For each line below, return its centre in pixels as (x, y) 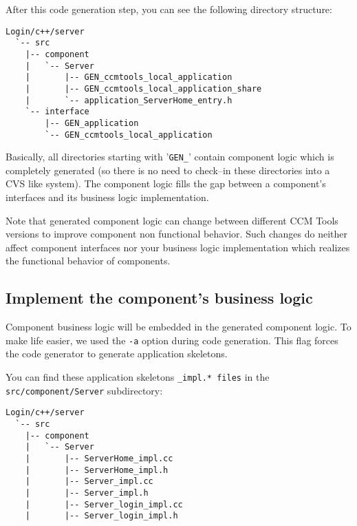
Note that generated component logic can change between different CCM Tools (172, 220)
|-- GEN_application (92, 123)
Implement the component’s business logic (159, 298)
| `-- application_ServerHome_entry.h (129, 100)
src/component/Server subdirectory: (84, 390)
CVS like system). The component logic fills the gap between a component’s (166, 183)
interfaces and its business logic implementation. (107, 197)
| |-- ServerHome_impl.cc (99, 458)
